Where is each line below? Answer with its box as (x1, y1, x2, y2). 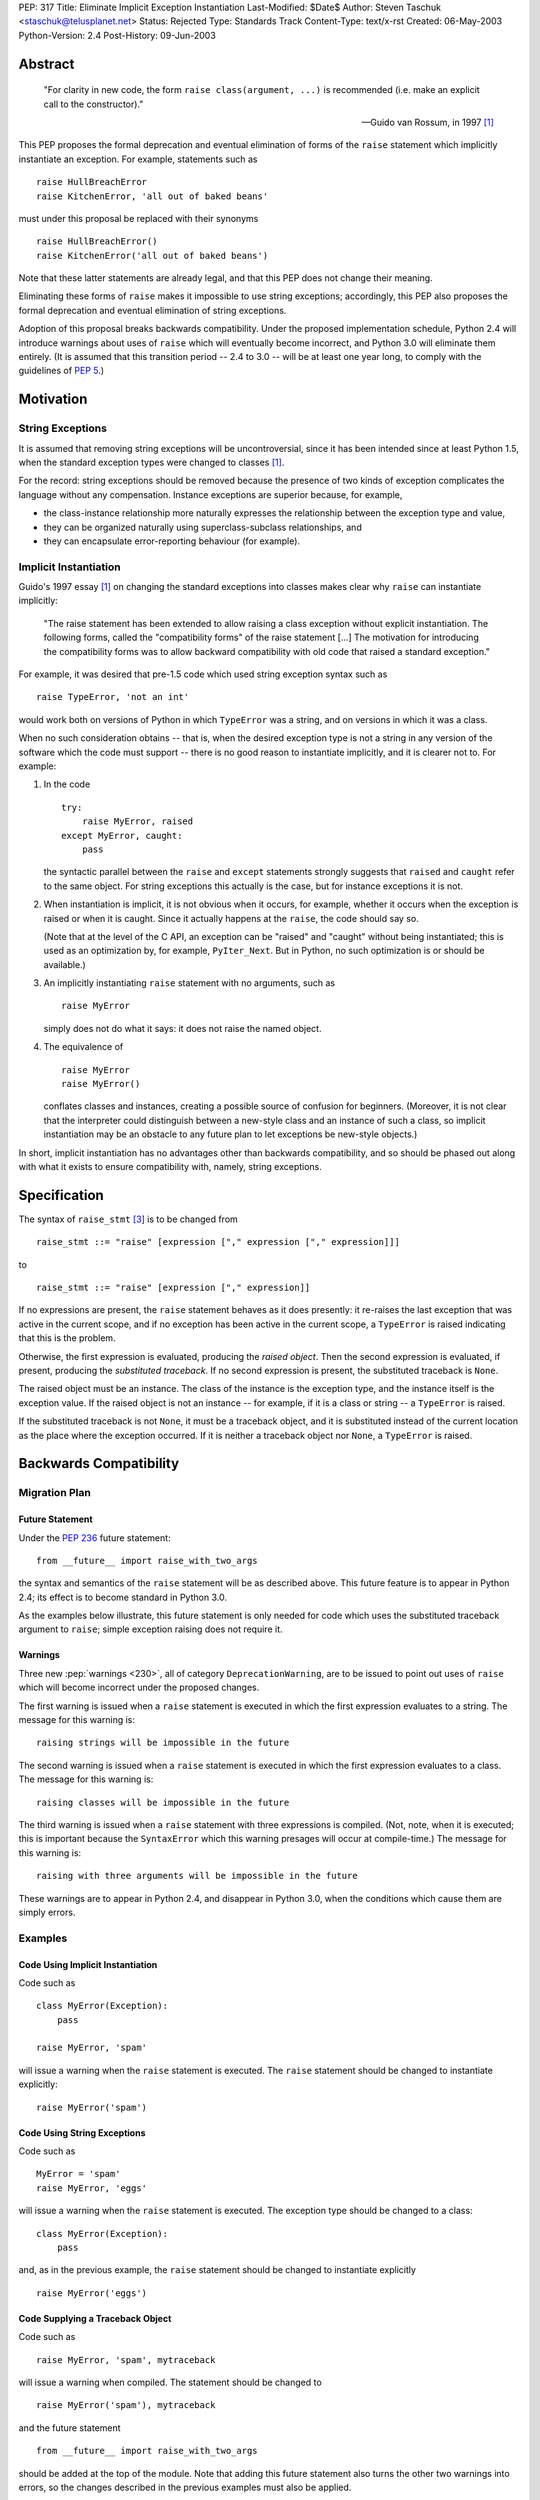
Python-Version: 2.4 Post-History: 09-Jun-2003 (18, 29, 217, 41)
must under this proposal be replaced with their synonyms (18, 212, 259, 224)
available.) (43, 958, 87, 970)
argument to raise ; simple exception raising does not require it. (18, 1623, 283, 1635)
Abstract (18, 55, 75, 72)
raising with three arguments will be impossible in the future (36, 1870, 359, 1882)
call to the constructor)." (43, 98, 144, 110)
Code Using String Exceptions (18, 2126, 146, 2139)
